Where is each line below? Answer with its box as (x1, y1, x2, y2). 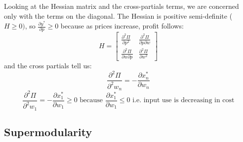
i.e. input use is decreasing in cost (132, 97, 235, 104)
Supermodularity (4, 124, 92, 139)
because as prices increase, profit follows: (60, 21, 184, 31)
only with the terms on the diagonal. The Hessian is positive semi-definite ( (4, 10, 233, 21)
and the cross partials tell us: (4, 60, 92, 71)
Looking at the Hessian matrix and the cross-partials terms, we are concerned (4, 1, 239, 11)
